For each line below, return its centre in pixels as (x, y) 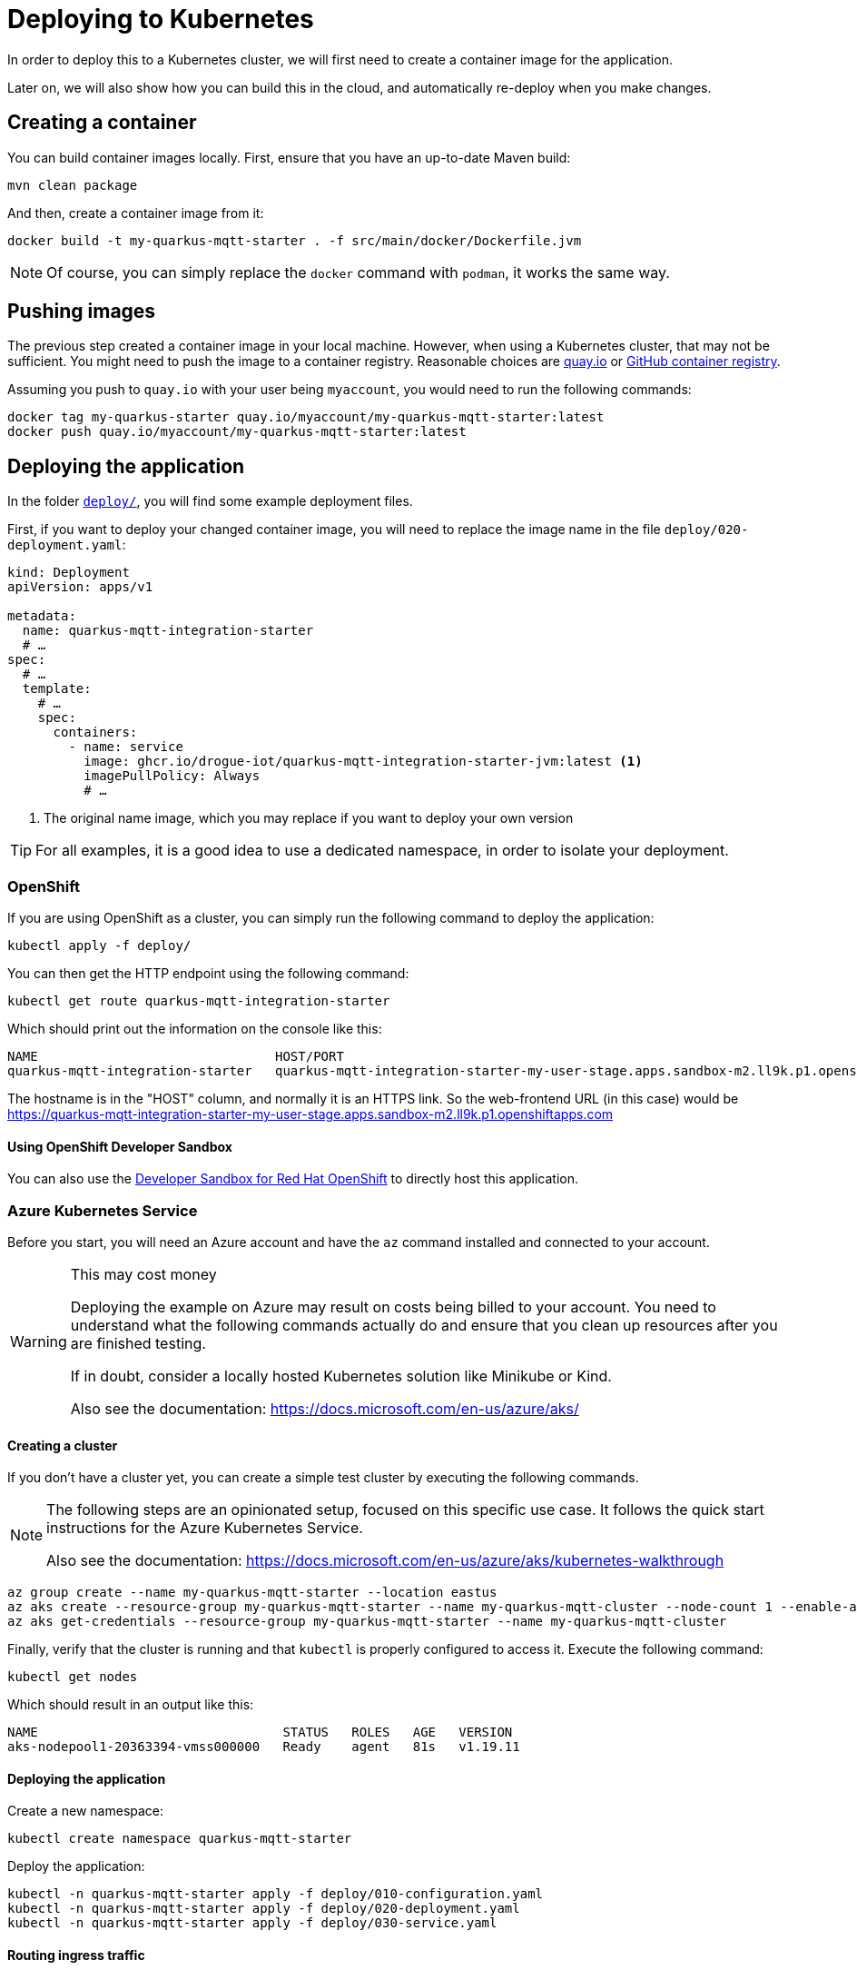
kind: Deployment (69, 573)
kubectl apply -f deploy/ (99, 946)
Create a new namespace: (86, 1811)
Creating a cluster (63, 1445)
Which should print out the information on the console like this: (195, 1029)
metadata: (42, 616)
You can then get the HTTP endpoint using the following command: (208, 974)
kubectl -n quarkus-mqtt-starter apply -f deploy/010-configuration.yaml (276, 1894)
